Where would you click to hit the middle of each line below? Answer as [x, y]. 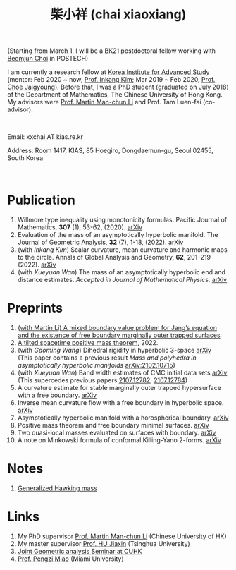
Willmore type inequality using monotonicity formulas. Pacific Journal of [122, 220]
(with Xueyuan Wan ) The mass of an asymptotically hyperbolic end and [121, 272]
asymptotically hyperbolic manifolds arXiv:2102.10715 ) [97, 365]
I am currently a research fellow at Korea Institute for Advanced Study [108, 72]
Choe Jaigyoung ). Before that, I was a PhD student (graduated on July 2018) [118, 87]
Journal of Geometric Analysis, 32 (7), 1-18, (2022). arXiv [100, 242]
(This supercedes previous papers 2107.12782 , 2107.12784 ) [103, 380]
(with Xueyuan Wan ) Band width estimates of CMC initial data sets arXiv [122, 373]
